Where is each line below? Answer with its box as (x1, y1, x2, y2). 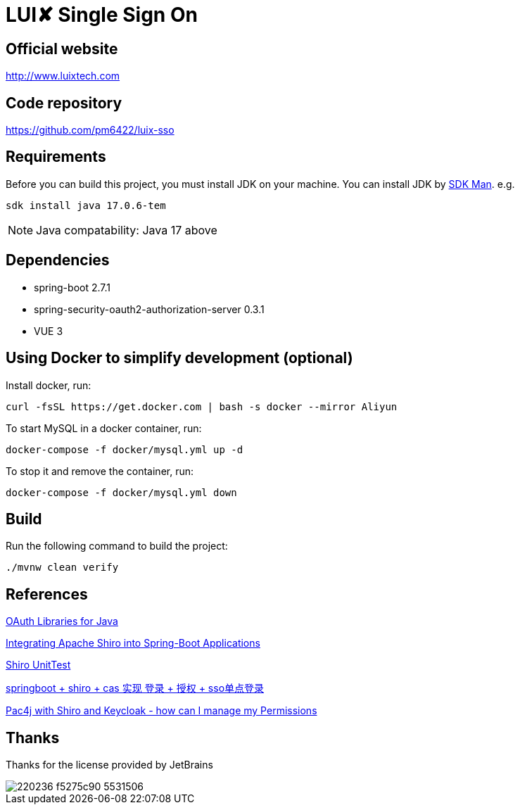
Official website (6, 39, 118, 58)
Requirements (6, 148, 106, 166)
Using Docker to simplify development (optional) (6, 349, 353, 367)
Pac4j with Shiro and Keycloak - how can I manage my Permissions (6, 704, 317, 717)
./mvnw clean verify (6, 562, 119, 574)
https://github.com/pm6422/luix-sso (6, 124, 175, 137)
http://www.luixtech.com (6, 70, 120, 82)
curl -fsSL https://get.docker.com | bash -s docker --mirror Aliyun (6, 400, 398, 412)
